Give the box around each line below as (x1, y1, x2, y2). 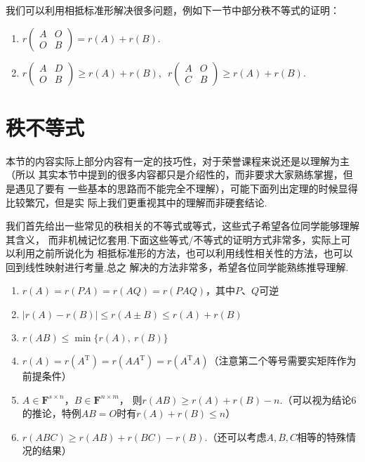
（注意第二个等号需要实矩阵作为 (208, 353, 357, 368)
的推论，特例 (22, 406, 81, 421)
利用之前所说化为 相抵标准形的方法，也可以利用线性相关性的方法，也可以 (15, 246, 353, 260)
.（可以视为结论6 (279, 392, 357, 407)
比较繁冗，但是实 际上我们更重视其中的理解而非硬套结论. (6, 194, 267, 209)
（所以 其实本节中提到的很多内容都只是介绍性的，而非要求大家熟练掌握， (6, 167, 343, 182)
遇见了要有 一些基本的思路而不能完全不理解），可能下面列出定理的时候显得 (15, 180, 358, 195)
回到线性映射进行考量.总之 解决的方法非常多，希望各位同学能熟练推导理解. (6, 259, 349, 274)
